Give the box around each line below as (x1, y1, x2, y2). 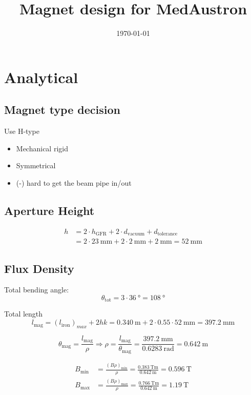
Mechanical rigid (16, 143, 68, 153)
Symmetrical (16, 160, 56, 171)
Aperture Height (4, 202, 95, 218)
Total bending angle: (4, 284, 69, 295)
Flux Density (4, 260, 74, 276)
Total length (4, 308, 43, 319)
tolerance (157, 231, 178, 237)
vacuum (127, 231, 145, 237)
